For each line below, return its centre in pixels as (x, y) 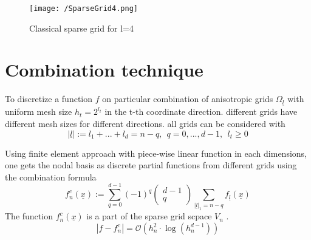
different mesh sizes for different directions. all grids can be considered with (145, 123)
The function (29, 216)
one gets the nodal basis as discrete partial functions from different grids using (151, 165)
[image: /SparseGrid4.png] (84, 9)
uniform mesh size (39, 111)
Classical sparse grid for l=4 (81, 28)
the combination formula (51, 177)
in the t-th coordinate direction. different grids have (201, 111)
